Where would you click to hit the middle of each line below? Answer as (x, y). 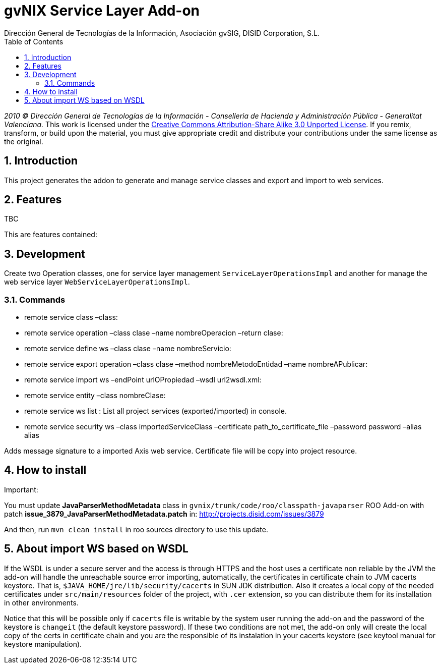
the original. (24, 141)
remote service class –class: (71, 317)
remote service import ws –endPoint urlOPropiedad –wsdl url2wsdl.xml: (143, 380)
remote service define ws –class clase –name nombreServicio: (128, 349)
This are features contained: (51, 235)
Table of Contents (34, 41)
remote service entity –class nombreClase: (95, 396)
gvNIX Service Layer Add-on (102, 11)
